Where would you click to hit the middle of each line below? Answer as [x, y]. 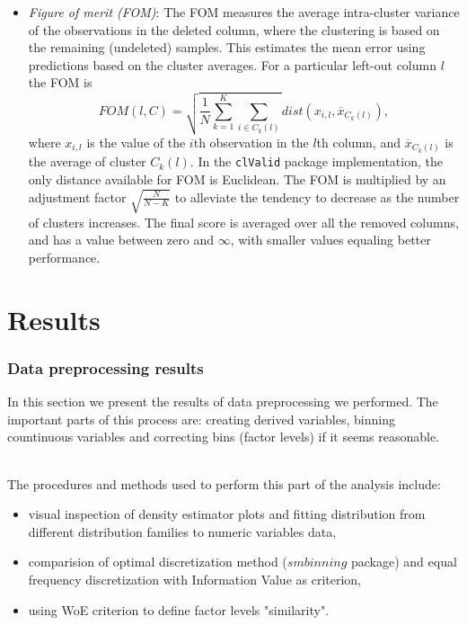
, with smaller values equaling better [330, 240]
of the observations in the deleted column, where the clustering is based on [234, 29]
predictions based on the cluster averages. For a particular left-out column [232, 64]
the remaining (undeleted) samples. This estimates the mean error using [227, 47]
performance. [64, 258]
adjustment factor [77, 196]
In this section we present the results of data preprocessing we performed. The [223, 402]
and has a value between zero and [121, 240]
